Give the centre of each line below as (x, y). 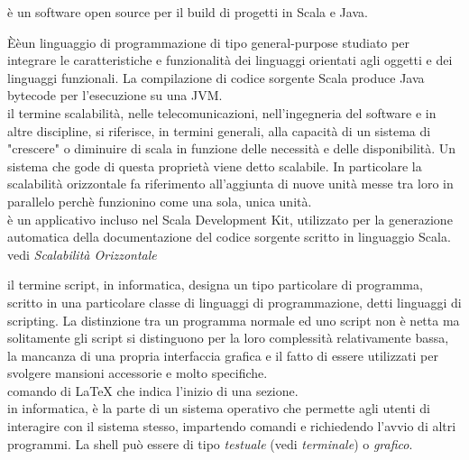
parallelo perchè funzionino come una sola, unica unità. (160, 201)
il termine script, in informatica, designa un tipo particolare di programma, (215, 285)
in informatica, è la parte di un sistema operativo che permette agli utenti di (219, 408)
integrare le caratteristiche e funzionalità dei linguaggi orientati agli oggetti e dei (230, 60)
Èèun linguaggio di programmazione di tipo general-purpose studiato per (208, 42)
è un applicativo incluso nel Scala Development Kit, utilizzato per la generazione (230, 219)
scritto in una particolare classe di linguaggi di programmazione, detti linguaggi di (234, 302)
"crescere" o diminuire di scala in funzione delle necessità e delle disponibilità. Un (232, 148)
